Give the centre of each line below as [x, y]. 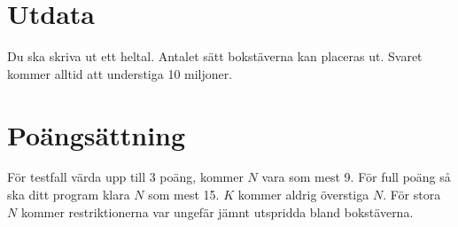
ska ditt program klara [69, 195]
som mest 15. [184, 195]
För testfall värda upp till [77, 177]
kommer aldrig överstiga [303, 195]
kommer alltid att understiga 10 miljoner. [120, 73]
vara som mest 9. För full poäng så [356, 177]
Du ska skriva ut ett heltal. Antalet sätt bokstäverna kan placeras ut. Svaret [215, 56]
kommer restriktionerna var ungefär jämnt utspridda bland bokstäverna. [217, 211]
